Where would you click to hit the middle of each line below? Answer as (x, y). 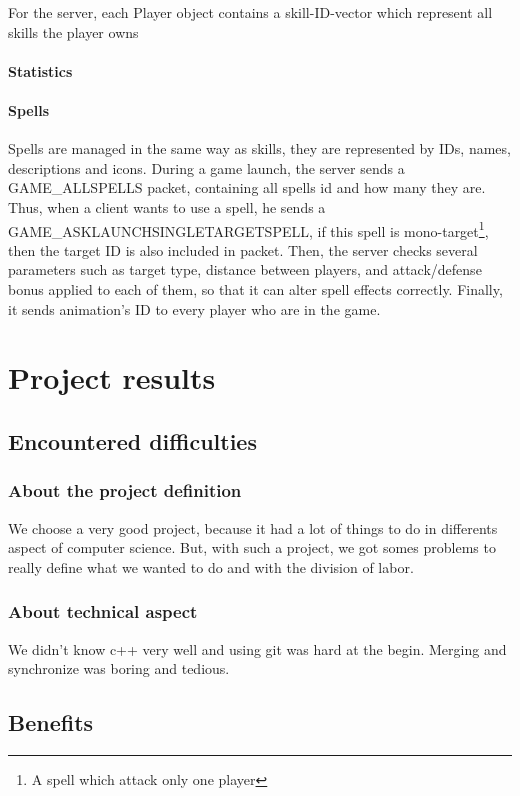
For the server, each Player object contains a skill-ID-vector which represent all (250, 12)
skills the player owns (73, 31)
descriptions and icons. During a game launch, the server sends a (206, 167)
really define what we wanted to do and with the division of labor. (211, 566)
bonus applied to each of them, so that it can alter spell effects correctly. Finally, (255, 288)
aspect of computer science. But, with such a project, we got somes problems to (252, 547)
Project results (112, 377)
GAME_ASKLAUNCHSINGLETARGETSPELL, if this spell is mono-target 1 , (248, 229)
